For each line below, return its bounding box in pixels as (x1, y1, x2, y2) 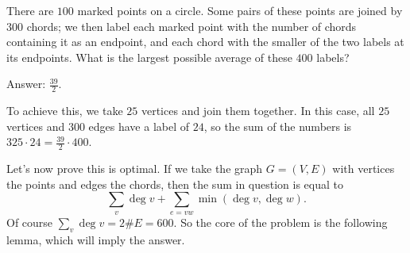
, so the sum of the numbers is (203, 117, 352, 134)
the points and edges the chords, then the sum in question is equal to (6, 175, 343, 192)
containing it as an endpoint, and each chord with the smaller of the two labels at (6, 33, 404, 50)
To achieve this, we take (6, 102, 123, 119)
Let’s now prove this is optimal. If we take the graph (6, 160, 263, 177)
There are (6, 2, 54, 18)
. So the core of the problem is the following (173, 213, 388, 230)
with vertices (332, 160, 395, 177)
